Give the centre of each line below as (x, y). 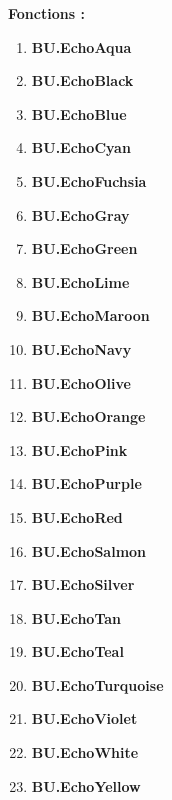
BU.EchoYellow (86, 785)
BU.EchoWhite (85, 752)
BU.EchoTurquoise (97, 684)
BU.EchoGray (80, 214)
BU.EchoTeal (77, 651)
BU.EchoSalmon (89, 550)
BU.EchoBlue (79, 113)
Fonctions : (46, 13)
